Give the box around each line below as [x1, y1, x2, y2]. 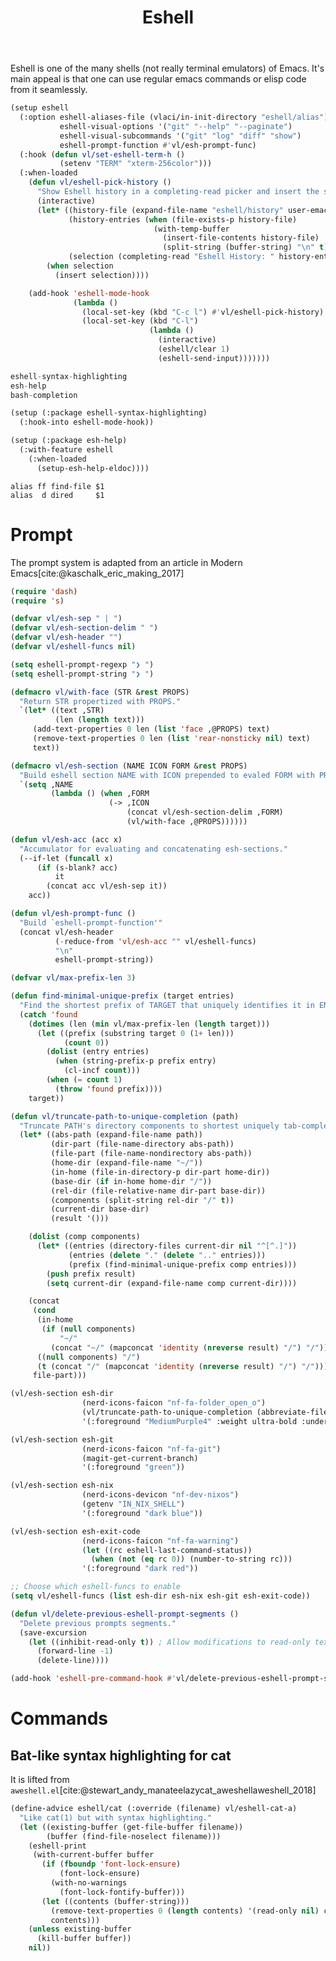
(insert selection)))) [54, 270, 150, 280]
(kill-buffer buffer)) [36, 1934, 132, 1944]
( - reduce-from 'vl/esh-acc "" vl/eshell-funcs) [54, 936, 257, 946]
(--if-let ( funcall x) [19, 853, 114, 863]
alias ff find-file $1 [10, 481, 105, 491]
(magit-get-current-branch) [81, 1453, 199, 1463]
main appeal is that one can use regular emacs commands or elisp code [10, 73, 307, 85]
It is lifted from [10, 1774, 70, 1785]
